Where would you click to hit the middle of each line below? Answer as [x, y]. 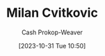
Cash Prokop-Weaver [52, 32]
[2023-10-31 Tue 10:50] [52, 45]
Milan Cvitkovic [52, 13]
